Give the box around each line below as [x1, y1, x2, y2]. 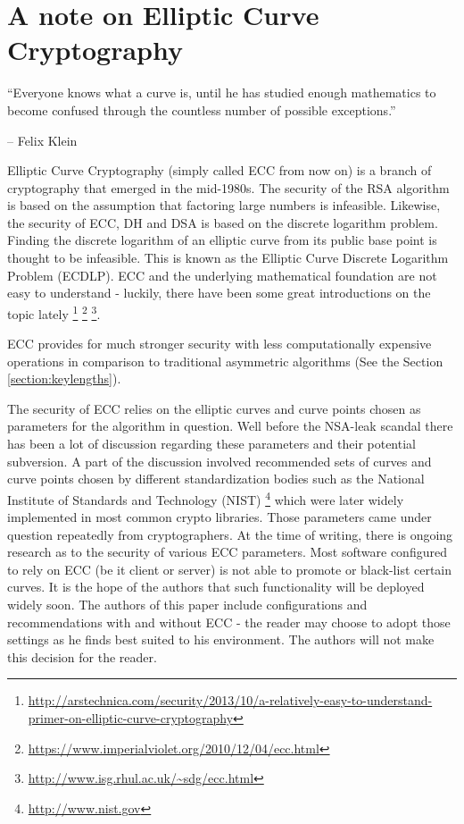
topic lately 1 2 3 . [7, 301, 101, 323]
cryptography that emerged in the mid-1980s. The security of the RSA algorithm [7, 178, 450, 197]
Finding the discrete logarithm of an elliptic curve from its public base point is [7, 231, 437, 249]
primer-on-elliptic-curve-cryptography [28, 709, 234, 727]
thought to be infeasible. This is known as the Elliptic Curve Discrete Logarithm [7, 248, 449, 267]
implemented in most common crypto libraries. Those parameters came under [7, 508, 432, 526]
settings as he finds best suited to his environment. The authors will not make [7, 630, 435, 649]
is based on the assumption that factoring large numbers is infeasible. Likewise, [7, 196, 441, 214]
